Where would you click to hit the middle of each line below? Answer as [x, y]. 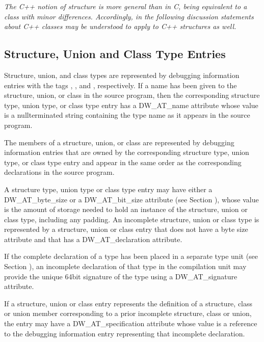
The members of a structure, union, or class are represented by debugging [119, 142]
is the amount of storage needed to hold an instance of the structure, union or [126, 209]
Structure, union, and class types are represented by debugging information [122, 75]
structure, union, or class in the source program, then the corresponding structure [132, 95]
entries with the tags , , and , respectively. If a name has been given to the [121, 85]
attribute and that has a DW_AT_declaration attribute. [93, 239]
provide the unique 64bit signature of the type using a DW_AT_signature [121, 276]
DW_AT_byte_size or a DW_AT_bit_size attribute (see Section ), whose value [131, 199]
